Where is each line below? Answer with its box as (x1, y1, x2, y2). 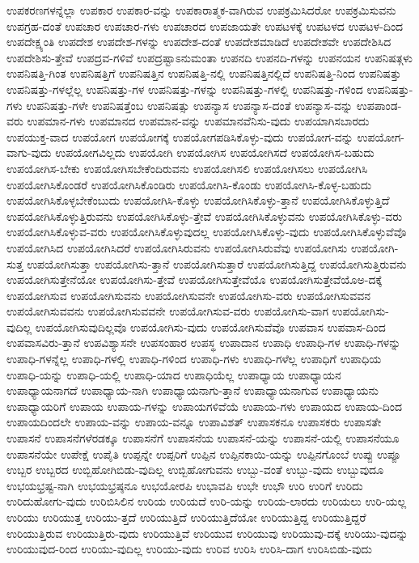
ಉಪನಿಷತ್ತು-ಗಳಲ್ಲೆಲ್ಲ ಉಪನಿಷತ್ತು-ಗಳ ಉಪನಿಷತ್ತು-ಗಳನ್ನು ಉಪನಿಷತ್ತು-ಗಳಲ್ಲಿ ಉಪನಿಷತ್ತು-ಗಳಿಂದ (6, 80, 363, 97)
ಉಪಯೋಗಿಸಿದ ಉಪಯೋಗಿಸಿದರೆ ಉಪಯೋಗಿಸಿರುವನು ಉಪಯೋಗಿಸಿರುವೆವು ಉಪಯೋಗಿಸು (6, 239, 348, 256)
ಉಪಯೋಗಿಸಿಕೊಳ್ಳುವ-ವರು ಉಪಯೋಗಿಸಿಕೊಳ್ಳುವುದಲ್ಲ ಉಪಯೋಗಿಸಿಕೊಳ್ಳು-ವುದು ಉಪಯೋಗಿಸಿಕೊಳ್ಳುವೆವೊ (6, 223, 407, 240)
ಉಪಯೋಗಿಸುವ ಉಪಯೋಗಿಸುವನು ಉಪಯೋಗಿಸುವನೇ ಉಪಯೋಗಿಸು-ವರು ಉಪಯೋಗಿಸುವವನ (6, 286, 370, 303)
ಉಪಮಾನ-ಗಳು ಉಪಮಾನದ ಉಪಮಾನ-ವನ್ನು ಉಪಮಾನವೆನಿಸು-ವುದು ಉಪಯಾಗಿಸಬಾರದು (27, 112, 370, 129)
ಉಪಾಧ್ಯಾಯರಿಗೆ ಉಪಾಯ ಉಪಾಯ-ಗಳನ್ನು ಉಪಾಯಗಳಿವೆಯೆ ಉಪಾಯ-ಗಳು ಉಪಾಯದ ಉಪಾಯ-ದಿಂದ (6, 397, 403, 414)
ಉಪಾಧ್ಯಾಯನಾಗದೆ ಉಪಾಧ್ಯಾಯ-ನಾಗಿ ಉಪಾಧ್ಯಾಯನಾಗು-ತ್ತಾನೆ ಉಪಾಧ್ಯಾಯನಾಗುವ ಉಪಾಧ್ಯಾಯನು (6, 382, 379, 399)
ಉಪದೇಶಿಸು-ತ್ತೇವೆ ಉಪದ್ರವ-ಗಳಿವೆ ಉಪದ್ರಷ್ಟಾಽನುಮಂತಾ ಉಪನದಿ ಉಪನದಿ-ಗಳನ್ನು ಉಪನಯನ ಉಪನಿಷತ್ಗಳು (6, 49, 413, 66)
